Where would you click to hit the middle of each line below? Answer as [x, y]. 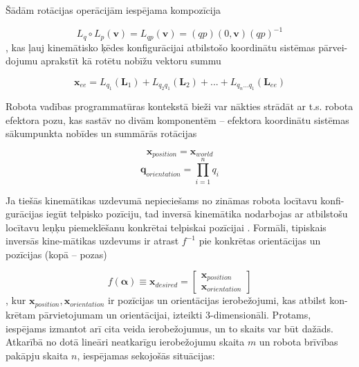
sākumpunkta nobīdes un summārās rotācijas [101, 133]
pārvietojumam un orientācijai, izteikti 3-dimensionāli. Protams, [175, 314]
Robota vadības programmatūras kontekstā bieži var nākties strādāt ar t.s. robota [179, 106]
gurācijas [25, 214]
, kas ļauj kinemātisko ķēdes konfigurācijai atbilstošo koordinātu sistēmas [160, 47]
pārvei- [333, 47]
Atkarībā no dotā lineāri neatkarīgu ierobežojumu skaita [125, 342]
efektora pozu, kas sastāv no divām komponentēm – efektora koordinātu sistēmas [177, 119]
